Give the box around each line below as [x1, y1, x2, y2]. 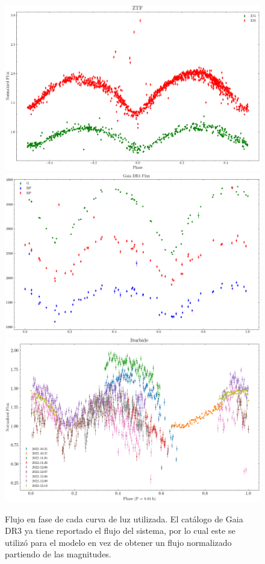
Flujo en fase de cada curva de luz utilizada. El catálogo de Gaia [5, 512, 243, 525]
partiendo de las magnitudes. [5, 548, 111, 560]
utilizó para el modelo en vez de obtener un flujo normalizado [5, 536, 232, 548]
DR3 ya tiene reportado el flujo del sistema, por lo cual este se [5, 524, 235, 537]
